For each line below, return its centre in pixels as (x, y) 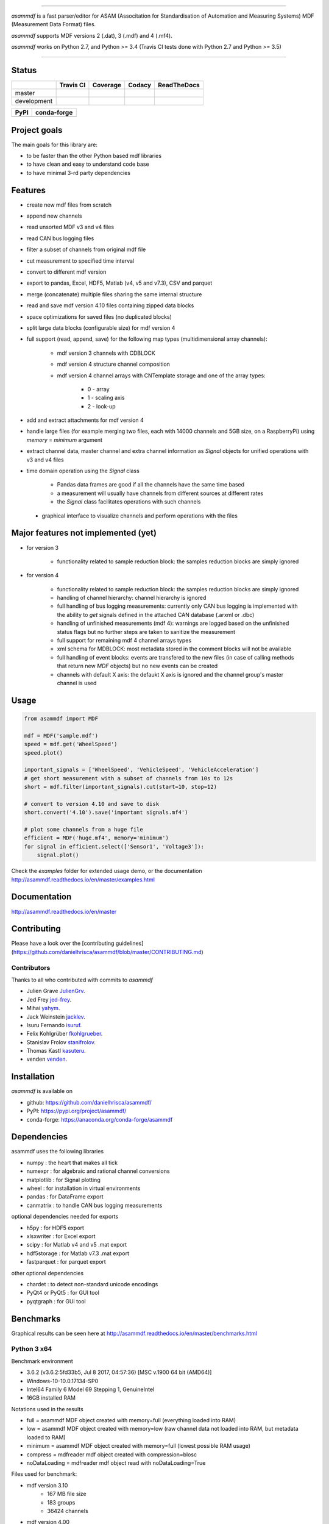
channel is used (77, 683)
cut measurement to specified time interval (80, 261)
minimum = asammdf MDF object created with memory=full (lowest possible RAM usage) (139, 1446)
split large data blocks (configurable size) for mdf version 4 (101, 328)
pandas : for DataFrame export (65, 1197)
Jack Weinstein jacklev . (56, 1017)
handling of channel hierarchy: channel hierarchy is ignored (132, 598)
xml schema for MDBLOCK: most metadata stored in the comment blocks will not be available (174, 649)
